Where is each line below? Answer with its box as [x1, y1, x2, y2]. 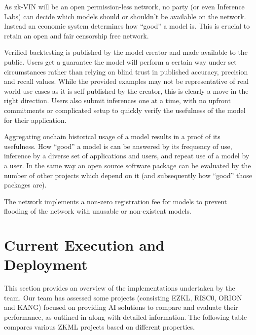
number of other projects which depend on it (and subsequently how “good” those [4, 170, 252, 180]
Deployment [4, 254, 88, 274]
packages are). [4, 180, 47, 190]
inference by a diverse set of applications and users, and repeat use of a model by [4, 150, 250, 161]
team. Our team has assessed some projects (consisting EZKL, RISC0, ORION [4, 292, 242, 302]
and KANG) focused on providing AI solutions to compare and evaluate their [4, 302, 238, 312]
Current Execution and [4, 235, 165, 255]
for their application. [4, 114, 67, 125]
